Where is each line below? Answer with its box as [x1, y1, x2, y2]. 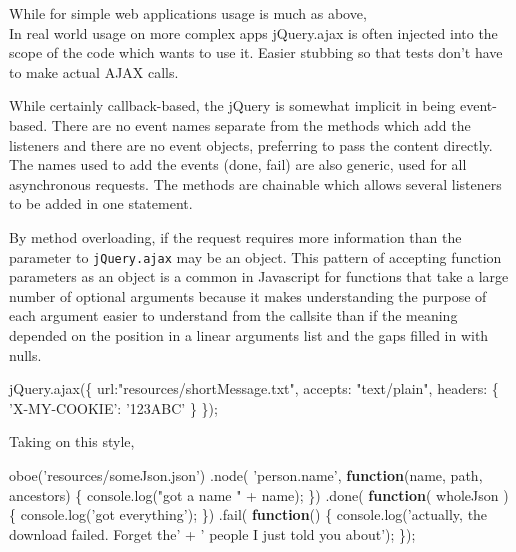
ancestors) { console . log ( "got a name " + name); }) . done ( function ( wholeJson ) [9, 484, 509, 505]
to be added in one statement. [9, 193, 193, 214]
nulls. [9, 344, 42, 365]
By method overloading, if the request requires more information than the [9, 226, 462, 247]
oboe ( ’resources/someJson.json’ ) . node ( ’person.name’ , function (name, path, [9, 464, 483, 485]
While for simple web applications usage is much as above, [9, 3, 367, 23]
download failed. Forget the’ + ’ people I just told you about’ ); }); [9, 523, 416, 544]
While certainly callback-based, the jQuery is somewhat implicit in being [9, 95, 456, 116]
